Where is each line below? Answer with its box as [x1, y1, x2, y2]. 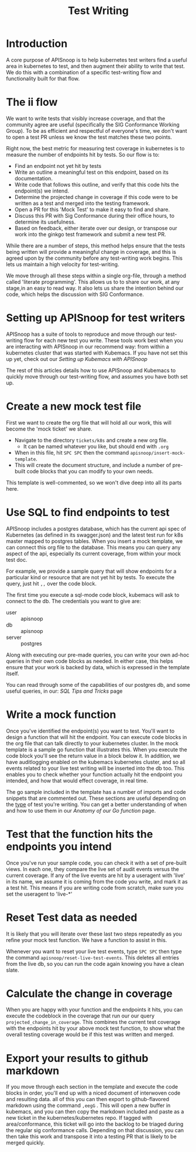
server [6, 634, 22, 641]
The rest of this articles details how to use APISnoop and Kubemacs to [6, 367, 176, 374]
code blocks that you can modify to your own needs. [26, 467, 154, 474]
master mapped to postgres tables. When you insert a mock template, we [6, 537, 183, 545]
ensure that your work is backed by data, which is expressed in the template [6, 663, 190, 670]
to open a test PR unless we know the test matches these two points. [6, 133, 173, 140]
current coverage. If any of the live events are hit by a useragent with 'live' [6, 872, 185, 879]
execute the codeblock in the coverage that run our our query [6, 1012, 155, 1019]
